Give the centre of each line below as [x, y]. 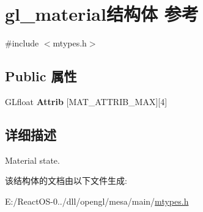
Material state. [32, 160]
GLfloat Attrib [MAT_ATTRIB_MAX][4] [86, 101]
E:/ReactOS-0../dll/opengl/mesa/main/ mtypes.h [97, 201]
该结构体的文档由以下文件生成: [66, 181]
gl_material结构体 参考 [102, 14]
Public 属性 [41, 76]
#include [22, 43]
